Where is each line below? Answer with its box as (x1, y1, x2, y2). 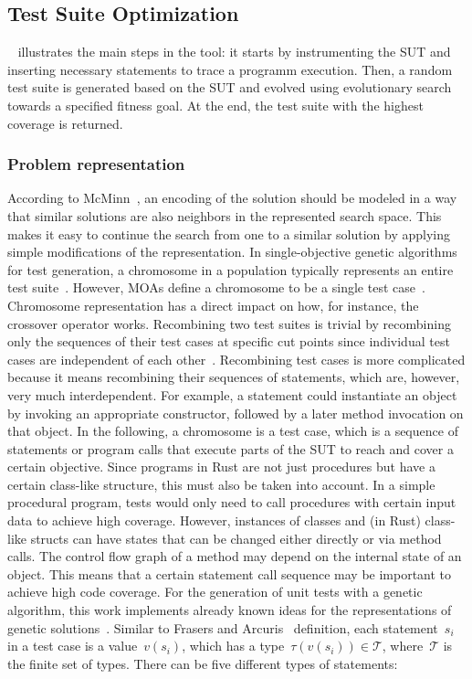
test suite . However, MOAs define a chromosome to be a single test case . (7, 278, 425, 297)
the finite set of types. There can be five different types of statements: (7, 653, 398, 673)
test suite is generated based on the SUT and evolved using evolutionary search (7, 78, 452, 97)
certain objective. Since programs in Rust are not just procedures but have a (7, 457, 435, 476)
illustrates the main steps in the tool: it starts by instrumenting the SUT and (17, 42, 451, 61)
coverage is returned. (7, 113, 123, 133)
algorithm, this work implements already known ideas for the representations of (7, 600, 452, 620)
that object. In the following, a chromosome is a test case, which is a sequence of (7, 421, 458, 440)
